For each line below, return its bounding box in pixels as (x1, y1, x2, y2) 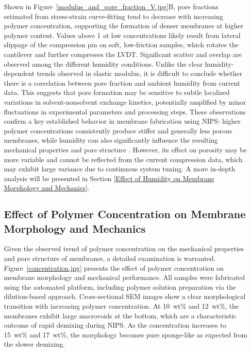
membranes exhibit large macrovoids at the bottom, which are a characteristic (4, 310, 236, 320)
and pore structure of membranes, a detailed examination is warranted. (4, 253, 216, 263)
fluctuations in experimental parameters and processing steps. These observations (4, 106, 246, 116)
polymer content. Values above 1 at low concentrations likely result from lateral (4, 30, 241, 40)
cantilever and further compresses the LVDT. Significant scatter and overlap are (4, 49, 242, 59)
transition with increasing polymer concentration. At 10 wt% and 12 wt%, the (4, 301, 239, 311)
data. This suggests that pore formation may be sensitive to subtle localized (4, 87, 230, 97)
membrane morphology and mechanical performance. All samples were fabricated (4, 272, 245, 282)
